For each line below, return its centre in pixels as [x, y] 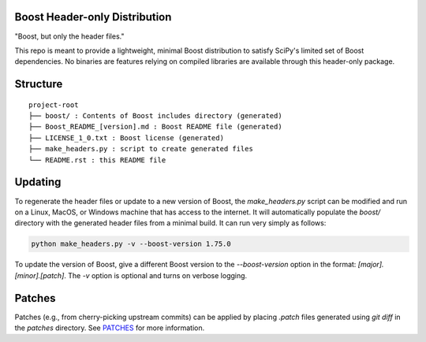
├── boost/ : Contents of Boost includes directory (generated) [156, 116]
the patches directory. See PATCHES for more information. [110, 328]
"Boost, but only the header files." [69, 36]
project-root [54, 105]
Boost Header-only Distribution [93, 17]
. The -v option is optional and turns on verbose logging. [156, 275]
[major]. [371, 265]
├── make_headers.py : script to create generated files [141, 149]
